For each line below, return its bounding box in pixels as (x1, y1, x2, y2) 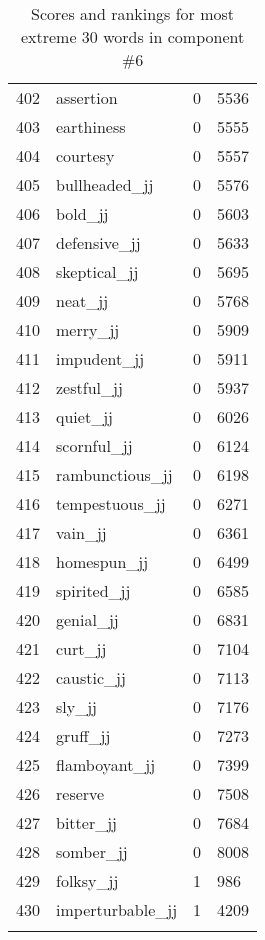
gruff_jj (56, 724, 111, 747)
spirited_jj (56, 579, 131, 602)
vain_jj (56, 521, 107, 544)
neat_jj (56, 289, 109, 312)
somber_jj (56, 840, 128, 863)
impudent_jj (56, 347, 145, 370)
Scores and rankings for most (31, 2, 235, 25)
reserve (56, 782, 105, 805)
